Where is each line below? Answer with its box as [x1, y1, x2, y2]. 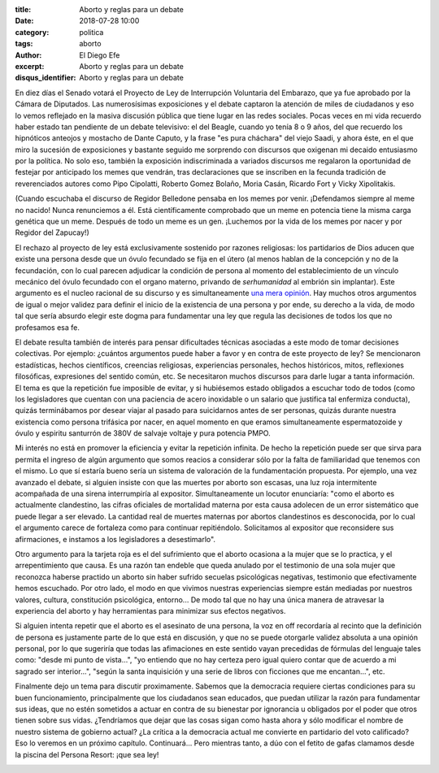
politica [79, 27, 104, 37]
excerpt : [15, 61, 45, 71]
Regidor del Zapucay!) [15, 228, 89, 237]
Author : [15, 50, 42, 60]
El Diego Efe [79, 50, 120, 60]
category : [15, 27, 50, 37]
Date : [15, 16, 34, 26]
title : [15, 5, 32, 14]
